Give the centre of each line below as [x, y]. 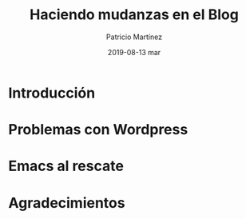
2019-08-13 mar [134, 52]
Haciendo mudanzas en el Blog [134, 15]
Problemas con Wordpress [98, 130]
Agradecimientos [67, 203]
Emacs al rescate [66, 166]
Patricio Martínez [134, 37]
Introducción [52, 93]
